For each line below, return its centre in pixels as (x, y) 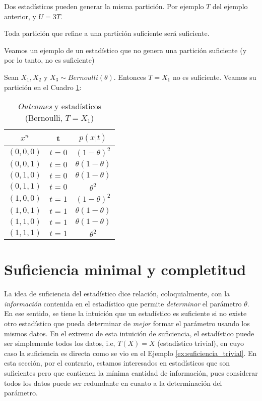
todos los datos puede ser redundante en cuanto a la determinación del (113, 383)
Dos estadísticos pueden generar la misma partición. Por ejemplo (104, 6)
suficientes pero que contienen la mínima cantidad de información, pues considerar (131, 373)
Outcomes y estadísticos (59, 106)
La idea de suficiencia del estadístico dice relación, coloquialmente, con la (117, 294)
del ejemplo (230, 6)
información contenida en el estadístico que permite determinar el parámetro (123, 303)
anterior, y (20, 16)
